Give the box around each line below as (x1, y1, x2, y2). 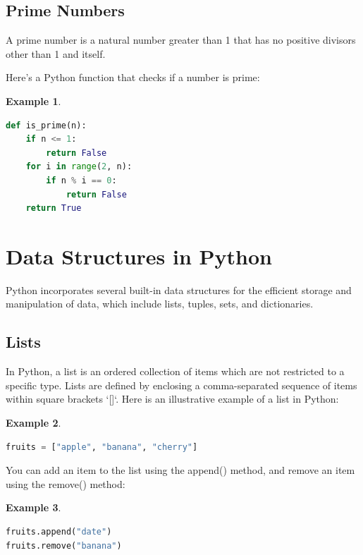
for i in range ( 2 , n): (25, 161, 133, 172)
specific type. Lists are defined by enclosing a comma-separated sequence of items (6, 377, 357, 392)
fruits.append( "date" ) (6, 527, 112, 537)
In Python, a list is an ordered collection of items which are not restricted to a (6, 364, 345, 379)
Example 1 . (6, 93, 61, 108)
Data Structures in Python (6, 241, 272, 270)
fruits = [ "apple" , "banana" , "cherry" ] (6, 441, 198, 452)
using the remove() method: (6, 476, 125, 491)
